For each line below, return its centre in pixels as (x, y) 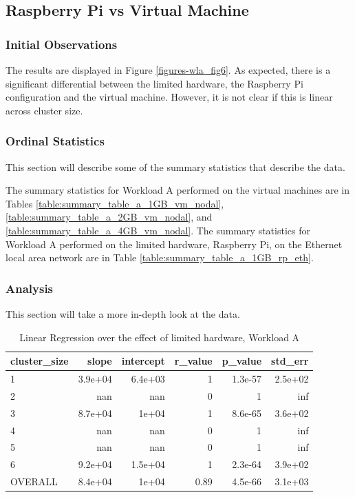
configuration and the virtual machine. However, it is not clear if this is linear (169, 97)
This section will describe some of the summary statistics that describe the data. (175, 166)
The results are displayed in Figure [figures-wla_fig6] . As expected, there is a (168, 70)
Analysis (30, 288)
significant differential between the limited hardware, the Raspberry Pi (154, 83)
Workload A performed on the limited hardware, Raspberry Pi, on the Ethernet (174, 244)
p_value (242, 361)
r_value (193, 361)
